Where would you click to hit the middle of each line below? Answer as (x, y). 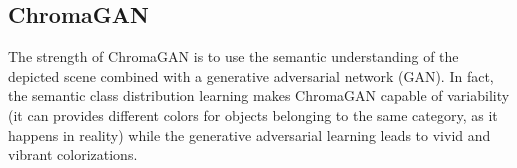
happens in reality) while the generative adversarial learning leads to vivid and (249, 134)
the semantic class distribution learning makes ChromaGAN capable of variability (259, 95)
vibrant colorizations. (73, 154)
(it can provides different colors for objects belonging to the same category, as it (253, 114)
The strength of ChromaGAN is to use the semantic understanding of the (233, 56)
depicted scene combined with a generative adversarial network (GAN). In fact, (251, 75)
